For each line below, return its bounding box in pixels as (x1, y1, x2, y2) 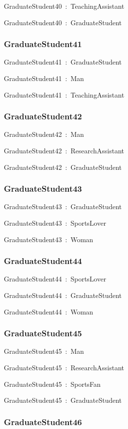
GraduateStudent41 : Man (4, 73, 84, 83)
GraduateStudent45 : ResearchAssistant (4, 363, 125, 372)
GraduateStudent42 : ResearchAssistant (4, 146, 125, 155)
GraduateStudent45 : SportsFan (4, 379, 101, 389)
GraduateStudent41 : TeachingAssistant (4, 89, 125, 99)
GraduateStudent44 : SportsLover (4, 274, 106, 284)
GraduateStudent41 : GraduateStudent (4, 57, 122, 67)
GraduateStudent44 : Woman (4, 306, 94, 316)
